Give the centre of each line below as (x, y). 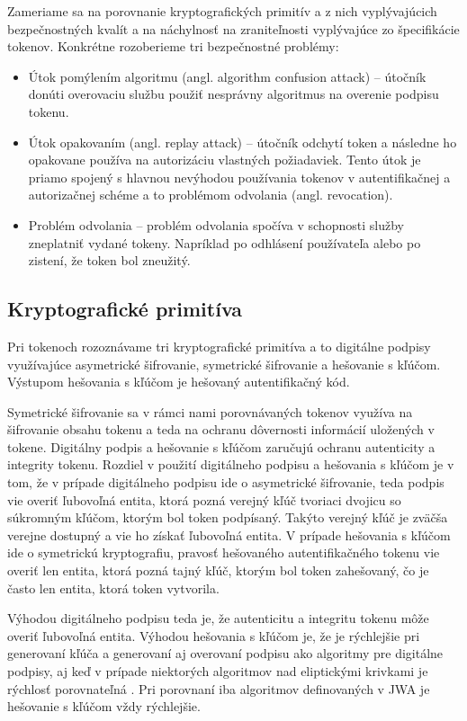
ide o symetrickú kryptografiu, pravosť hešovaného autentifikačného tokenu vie (224, 552)
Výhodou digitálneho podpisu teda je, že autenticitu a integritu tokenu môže (218, 618)
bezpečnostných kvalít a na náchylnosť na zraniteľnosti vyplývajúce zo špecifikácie (233, 28)
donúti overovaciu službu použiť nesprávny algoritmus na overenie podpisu (233, 94)
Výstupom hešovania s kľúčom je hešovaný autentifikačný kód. (179, 382)
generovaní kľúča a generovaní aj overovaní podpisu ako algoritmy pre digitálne (225, 653)
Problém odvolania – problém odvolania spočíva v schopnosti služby (216, 224)
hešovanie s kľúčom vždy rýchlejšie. (104, 706)
